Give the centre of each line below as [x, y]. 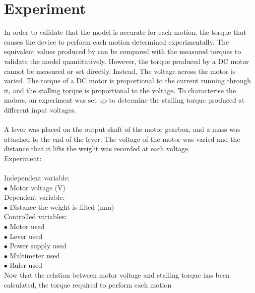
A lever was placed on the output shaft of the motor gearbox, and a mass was [122, 129]
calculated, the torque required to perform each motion [88, 284]
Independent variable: [37, 178]
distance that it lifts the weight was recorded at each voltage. [97, 148]
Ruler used [26, 265]
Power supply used [38, 246]
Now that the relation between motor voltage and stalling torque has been [117, 274]
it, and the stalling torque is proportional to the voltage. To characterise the [120, 90]
